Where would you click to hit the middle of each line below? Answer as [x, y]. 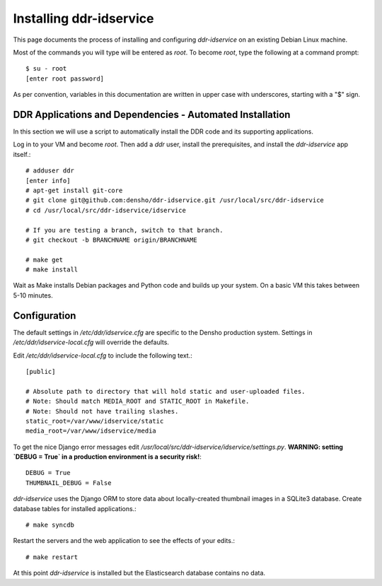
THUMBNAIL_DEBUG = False [69, 483]
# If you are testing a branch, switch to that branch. [125, 230]
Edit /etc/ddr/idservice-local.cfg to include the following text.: [103, 355]
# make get [45, 259]
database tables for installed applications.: [75, 508]
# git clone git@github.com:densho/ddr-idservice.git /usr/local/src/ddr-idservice [175, 200]
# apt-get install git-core [74, 190]
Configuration [45, 316]
